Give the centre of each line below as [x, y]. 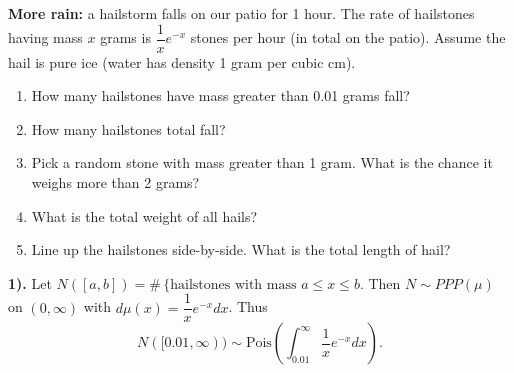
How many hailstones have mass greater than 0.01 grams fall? [220, 95]
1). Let [30, 282]
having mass [45, 37]
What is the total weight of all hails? [144, 215]
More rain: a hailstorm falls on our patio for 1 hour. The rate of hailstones [241, 13]
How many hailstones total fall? [128, 128]
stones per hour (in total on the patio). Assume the [348, 37]
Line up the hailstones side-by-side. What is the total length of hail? [241, 249]
